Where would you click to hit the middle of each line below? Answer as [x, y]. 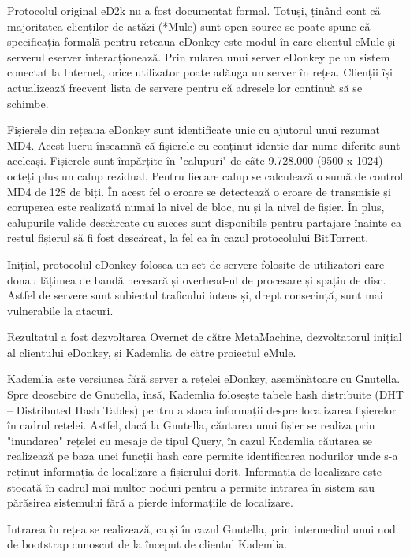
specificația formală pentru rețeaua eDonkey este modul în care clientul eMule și [201, 41]
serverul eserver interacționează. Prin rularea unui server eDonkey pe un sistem [199, 56]
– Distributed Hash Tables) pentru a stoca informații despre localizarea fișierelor [202, 409]
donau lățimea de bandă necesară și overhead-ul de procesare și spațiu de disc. [197, 279]
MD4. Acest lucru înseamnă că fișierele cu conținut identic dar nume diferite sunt [204, 145]
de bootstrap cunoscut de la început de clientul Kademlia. [147, 544]
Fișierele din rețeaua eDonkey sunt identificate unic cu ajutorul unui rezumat [194, 130]
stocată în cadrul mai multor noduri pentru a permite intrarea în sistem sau [191, 486]
